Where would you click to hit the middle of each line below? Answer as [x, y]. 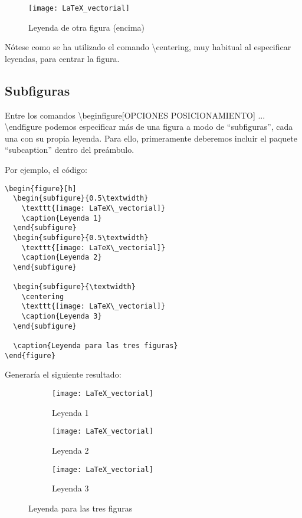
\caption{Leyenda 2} [62, 258]
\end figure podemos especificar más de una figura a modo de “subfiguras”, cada [149, 127]
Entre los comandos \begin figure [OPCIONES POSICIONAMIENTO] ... [135, 115]
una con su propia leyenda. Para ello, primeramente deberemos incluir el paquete [151, 138]
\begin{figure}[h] [41, 188]
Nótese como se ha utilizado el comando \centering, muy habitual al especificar [148, 47]
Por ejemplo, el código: [46, 170]
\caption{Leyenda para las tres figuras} [96, 346]
